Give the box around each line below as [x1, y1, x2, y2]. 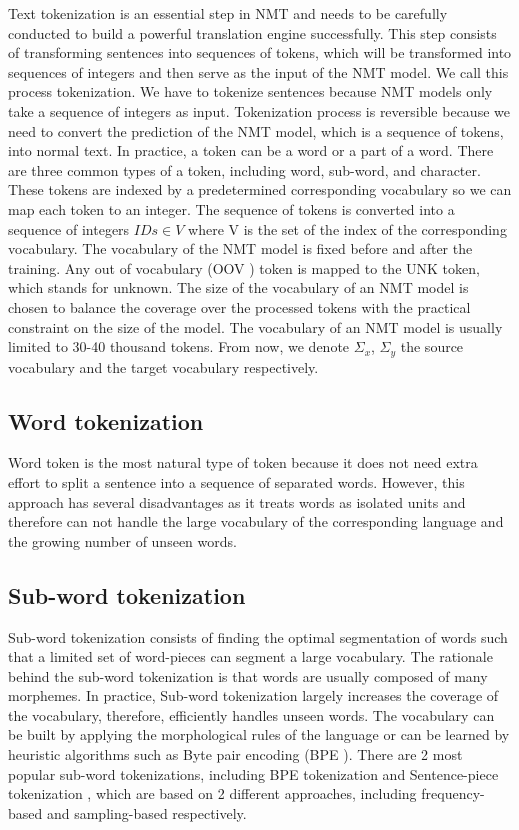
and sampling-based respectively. [46, 802, 247, 823]
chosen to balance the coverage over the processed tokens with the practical [8, 296, 471, 317]
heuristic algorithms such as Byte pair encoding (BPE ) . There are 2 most [8, 744, 463, 765]
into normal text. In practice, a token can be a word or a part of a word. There [8, 140, 494, 161]
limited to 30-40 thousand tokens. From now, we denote [8, 336, 350, 357]
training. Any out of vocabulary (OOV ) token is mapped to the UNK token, [8, 257, 480, 278]
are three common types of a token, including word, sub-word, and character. [8, 159, 481, 180]
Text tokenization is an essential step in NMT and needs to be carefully [8, 3, 448, 23]
